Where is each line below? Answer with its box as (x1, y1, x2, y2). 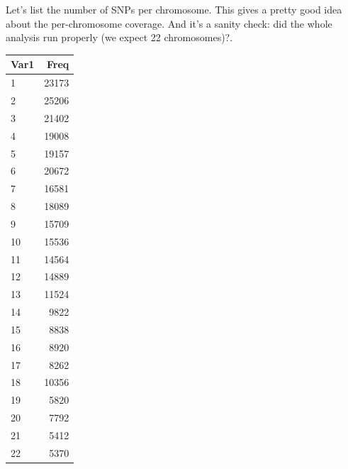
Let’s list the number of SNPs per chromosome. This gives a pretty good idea (6, 2, 342, 16)
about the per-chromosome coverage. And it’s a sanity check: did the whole (6, 16, 332, 31)
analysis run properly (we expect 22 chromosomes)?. (6, 30, 233, 45)
